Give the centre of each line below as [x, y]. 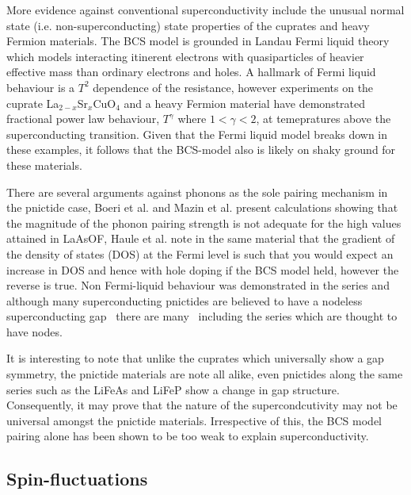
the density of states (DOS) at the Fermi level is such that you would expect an [200, 253]
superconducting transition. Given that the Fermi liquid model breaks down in [197, 134]
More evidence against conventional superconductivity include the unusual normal [205, 10]
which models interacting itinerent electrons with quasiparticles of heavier [185, 56]
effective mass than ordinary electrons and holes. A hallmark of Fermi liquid [191, 72]
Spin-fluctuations [77, 479]
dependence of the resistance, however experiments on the [233, 87]
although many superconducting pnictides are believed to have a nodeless [185, 300]
